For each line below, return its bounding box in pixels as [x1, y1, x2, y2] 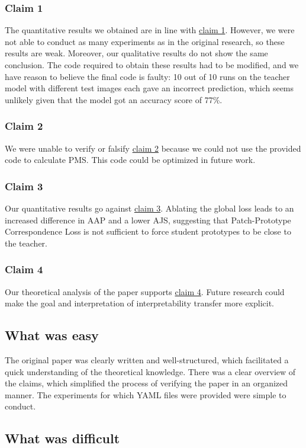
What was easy [5, 326, 99, 344]
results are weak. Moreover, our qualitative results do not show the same [5, 47, 268, 59]
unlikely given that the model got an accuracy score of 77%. [5, 93, 223, 105]
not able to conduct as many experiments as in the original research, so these [5, 35, 285, 47]
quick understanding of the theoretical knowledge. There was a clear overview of [5, 365, 296, 377]
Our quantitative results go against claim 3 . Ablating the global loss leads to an [5, 202, 294, 214]
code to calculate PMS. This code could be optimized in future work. [5, 153, 256, 166]
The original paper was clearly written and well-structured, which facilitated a [5, 353, 289, 366]
